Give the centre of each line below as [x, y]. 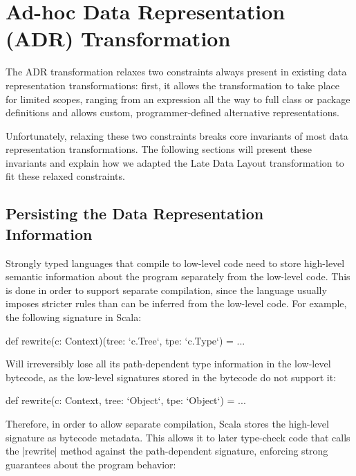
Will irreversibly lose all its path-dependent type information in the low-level [168, 364]
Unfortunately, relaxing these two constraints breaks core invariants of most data [177, 135]
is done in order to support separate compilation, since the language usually [166, 290]
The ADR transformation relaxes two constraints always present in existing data [176, 72]
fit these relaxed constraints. [65, 176]
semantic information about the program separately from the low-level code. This [178, 276]
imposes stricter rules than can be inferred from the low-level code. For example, [176, 303]
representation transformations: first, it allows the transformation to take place [172, 85]
